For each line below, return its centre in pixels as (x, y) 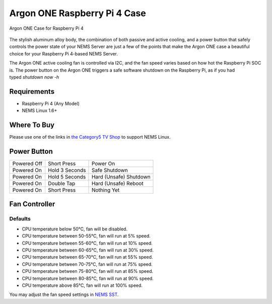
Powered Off (27, 164)
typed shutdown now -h (34, 77)
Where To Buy (32, 125)
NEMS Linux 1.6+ (40, 110)
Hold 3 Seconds (67, 170)
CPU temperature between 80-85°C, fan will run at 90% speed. (88, 278)
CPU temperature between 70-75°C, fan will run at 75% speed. (87, 264)
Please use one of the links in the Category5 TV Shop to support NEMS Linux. (90, 137)
